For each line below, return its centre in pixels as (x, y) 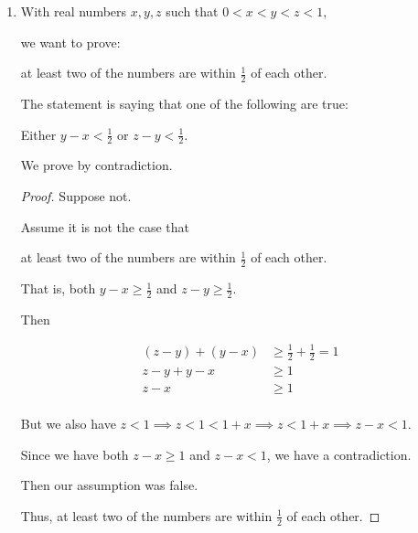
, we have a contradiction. (339, 454)
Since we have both (75, 454)
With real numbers (74, 11)
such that (192, 11)
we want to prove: (70, 42)
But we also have (68, 423)
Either (38, 134)
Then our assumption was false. (109, 485)
